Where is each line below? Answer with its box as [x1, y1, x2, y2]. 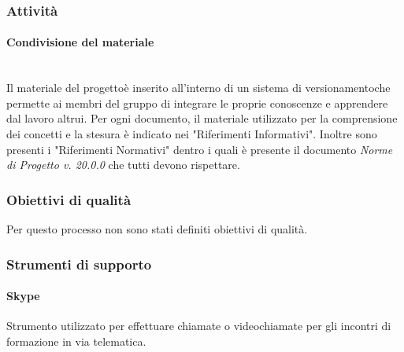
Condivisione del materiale [6, 34, 154, 50]
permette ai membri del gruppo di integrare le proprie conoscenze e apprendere [6, 94, 388, 111]
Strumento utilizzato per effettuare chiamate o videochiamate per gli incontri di [6, 317, 391, 334]
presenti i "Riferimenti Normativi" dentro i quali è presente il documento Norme [6, 141, 393, 157]
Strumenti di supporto [6, 254, 152, 273]
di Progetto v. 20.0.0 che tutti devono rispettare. [6, 156, 240, 173]
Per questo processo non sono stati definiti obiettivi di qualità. [6, 221, 308, 237]
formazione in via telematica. [6, 332, 146, 349]
